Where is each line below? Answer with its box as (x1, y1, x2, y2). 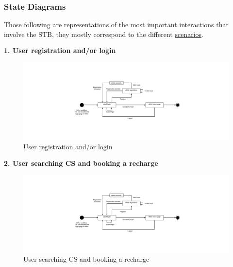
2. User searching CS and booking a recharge (4, 158, 158, 168)
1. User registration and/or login (4, 45, 116, 55)
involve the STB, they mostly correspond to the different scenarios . (4, 29, 203, 39)
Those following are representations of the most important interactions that (4, 19, 229, 30)
